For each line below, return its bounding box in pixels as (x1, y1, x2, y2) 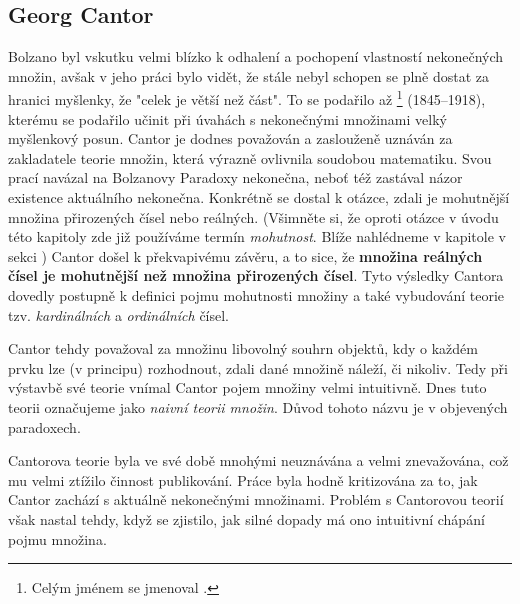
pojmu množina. (8, 528, 107, 549)
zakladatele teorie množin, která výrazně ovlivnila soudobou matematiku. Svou (8, 147, 492, 168)
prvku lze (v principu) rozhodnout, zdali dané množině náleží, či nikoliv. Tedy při (8, 357, 508, 378)
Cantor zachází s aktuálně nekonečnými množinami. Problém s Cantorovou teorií (8, 489, 504, 510)
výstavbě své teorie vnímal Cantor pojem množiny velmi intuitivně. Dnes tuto (8, 377, 487, 398)
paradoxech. (8, 416, 81, 437)
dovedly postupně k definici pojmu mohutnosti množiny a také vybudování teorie (8, 284, 505, 305)
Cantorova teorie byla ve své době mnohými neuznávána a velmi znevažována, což (8, 450, 509, 471)
